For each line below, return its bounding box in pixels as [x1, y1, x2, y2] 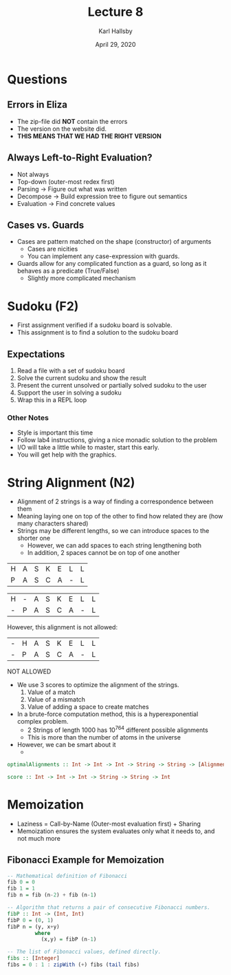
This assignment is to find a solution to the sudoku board [16, 328, 179, 337]
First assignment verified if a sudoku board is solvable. [16, 321, 173, 329]
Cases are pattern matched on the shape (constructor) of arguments [16, 238, 212, 246]
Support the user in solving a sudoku [16, 388, 122, 397]
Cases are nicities [27, 245, 78, 253]
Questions [7, 72, 67, 87]
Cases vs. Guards [7, 219, 85, 231]
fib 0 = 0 [7, 879, 36, 885]
